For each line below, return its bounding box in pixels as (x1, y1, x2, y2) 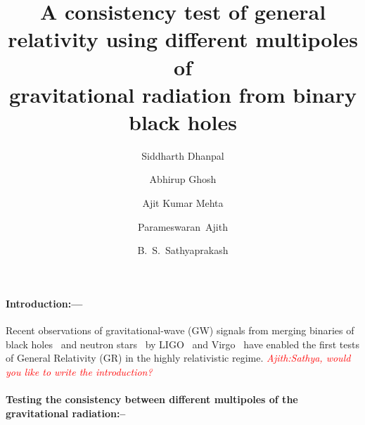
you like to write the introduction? (6, 364, 153, 379)
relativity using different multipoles (8, 25, 358, 53)
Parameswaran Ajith (138, 219, 228, 234)
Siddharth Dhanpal (141, 148, 224, 163)
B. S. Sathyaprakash (137, 243, 229, 258)
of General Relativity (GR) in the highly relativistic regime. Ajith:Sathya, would (6, 350, 351, 365)
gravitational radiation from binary (9, 80, 357, 108)
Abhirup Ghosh (149, 172, 217, 186)
